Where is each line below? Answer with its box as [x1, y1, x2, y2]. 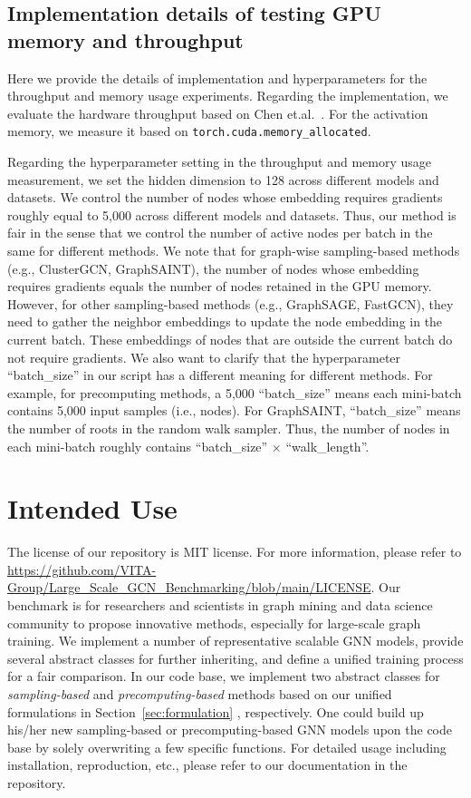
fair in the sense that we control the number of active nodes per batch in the [7, 223, 433, 242]
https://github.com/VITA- [7, 560, 157, 579]
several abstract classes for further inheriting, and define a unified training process [7, 648, 464, 667]
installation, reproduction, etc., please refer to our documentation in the [7, 755, 408, 774]
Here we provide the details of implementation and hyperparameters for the [7, 68, 428, 87]
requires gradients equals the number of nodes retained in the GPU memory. [7, 277, 432, 296]
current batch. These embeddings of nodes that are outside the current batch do [7, 329, 453, 348]
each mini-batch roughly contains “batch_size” [7, 436, 268, 455]
